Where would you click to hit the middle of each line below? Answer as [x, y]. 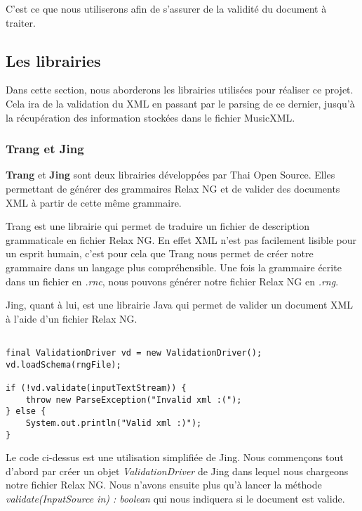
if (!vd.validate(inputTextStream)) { [96, 388]
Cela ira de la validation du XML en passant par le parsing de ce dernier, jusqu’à [180, 103]
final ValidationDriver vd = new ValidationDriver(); [134, 352]
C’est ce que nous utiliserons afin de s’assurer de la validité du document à [166, 8]
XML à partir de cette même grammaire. [94, 202]
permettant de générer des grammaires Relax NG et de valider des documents [173, 188]
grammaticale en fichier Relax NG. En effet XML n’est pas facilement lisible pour [181, 239]
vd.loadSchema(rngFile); [63, 364]
